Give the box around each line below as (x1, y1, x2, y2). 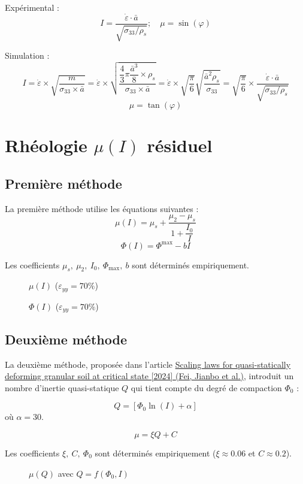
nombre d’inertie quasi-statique (5, 381, 119, 394)
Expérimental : (5, 1, 59, 13)
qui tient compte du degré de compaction (131, 381, 282, 394)
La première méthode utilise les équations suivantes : (5, 202, 199, 214)
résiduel (147, 133, 213, 158)
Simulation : (5, 49, 50, 62)
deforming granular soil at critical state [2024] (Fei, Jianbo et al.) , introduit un (5, 370, 294, 382)
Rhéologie (5, 133, 87, 158)
